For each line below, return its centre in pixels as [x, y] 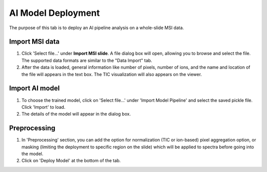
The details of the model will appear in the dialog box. [76, 114]
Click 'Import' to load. [44, 107]
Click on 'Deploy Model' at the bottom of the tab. [71, 161]
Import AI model [34, 88]
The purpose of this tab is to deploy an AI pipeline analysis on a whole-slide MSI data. [96, 28]
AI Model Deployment [54, 13]
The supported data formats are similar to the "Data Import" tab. [87, 60]
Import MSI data [34, 42]
